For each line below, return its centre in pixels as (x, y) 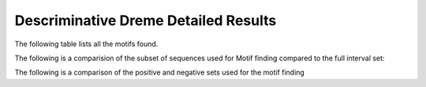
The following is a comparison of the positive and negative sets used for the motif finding (160, 72)
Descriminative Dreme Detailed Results (146, 20)
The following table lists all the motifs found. (86, 44)
